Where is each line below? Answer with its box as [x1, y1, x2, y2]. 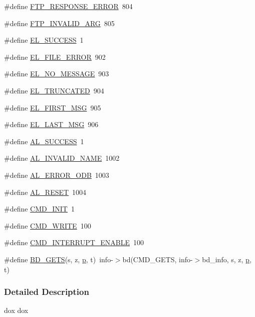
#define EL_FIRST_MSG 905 [4, 102, 101, 113]
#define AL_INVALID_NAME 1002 [4, 153, 120, 163]
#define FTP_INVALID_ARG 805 [4, 18, 115, 28]
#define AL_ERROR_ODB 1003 [4, 169, 109, 180]
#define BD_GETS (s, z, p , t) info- [4, 254, 113, 264]
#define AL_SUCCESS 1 [4, 136, 84, 146]
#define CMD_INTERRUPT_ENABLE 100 [4, 237, 144, 248]
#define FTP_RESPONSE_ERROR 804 [4, 1, 133, 11]
